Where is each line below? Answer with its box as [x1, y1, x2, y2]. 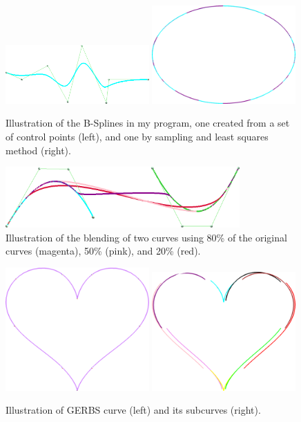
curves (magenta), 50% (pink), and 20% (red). [6, 244, 201, 258]
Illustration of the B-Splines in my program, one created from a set [6, 116, 290, 130]
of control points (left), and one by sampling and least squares [6, 129, 269, 143]
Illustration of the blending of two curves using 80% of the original [6, 230, 287, 244]
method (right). [6, 143, 71, 157]
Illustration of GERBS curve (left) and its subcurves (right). [6, 403, 261, 417]
